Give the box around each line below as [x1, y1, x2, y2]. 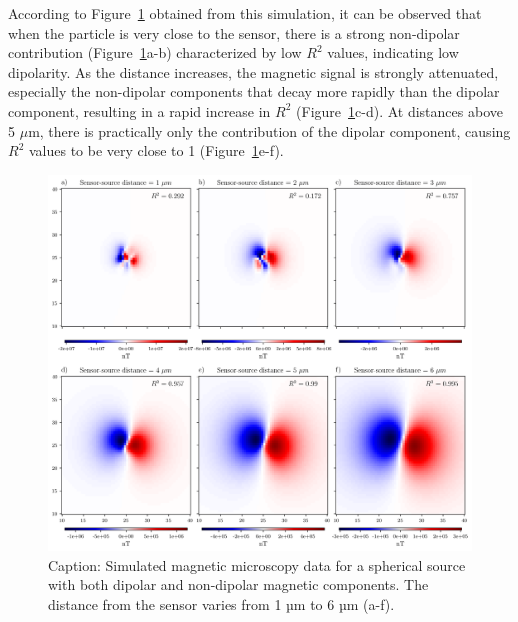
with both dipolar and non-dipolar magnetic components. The [48, 574, 429, 595]
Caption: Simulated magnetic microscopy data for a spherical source [48, 554, 466, 575]
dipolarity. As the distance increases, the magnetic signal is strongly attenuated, [8, 61, 499, 82]
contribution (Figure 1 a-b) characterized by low [8, 42, 302, 63]
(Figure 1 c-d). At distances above [296, 100, 503, 121]
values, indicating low [327, 42, 459, 63]
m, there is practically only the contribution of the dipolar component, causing [28, 120, 511, 141]
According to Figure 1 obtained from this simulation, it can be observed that [8, 3, 482, 23]
